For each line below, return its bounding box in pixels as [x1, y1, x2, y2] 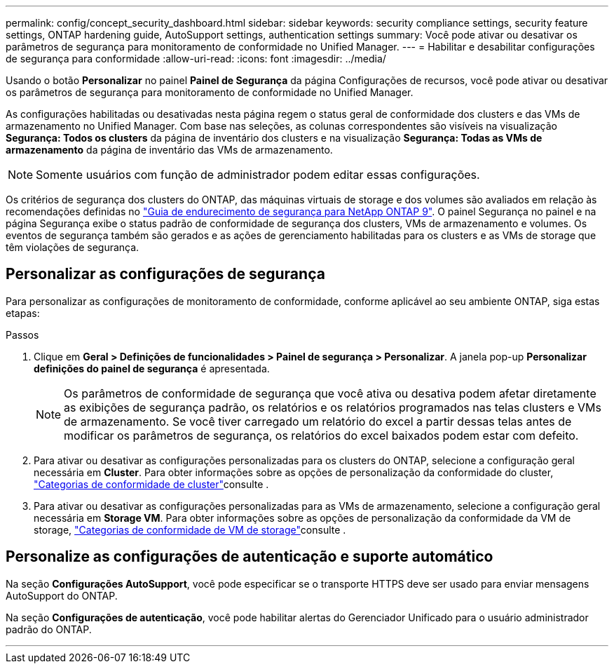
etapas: [6, 306, 40, 319]
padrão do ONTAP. [6, 623, 92, 635]
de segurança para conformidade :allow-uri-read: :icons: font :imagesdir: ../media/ [6, 53, 386, 65]
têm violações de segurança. [6, 241, 139, 253]
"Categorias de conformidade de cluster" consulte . [34, 478, 269, 490]
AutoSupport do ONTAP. [6, 589, 118, 602]
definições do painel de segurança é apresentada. [34, 362, 270, 374]
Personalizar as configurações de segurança [6, 265, 325, 283]
